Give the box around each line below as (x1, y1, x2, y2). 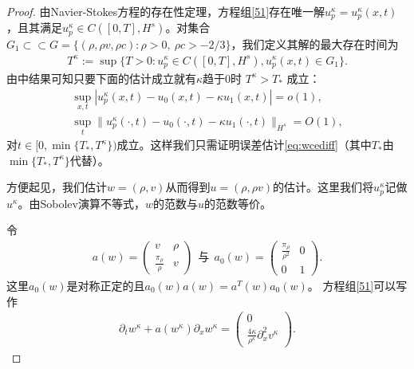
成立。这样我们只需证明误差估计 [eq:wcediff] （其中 (116, 136, 372, 153)
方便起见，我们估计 (6, 179, 107, 195)
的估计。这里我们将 (273, 179, 374, 195)
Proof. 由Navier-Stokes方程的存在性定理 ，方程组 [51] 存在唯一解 (6, 3, 325, 19)
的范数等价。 (203, 194, 271, 211)
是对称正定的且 (66, 277, 145, 293)
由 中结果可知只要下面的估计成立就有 (6, 69, 196, 86)
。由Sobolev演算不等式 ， (18, 194, 145, 211)
